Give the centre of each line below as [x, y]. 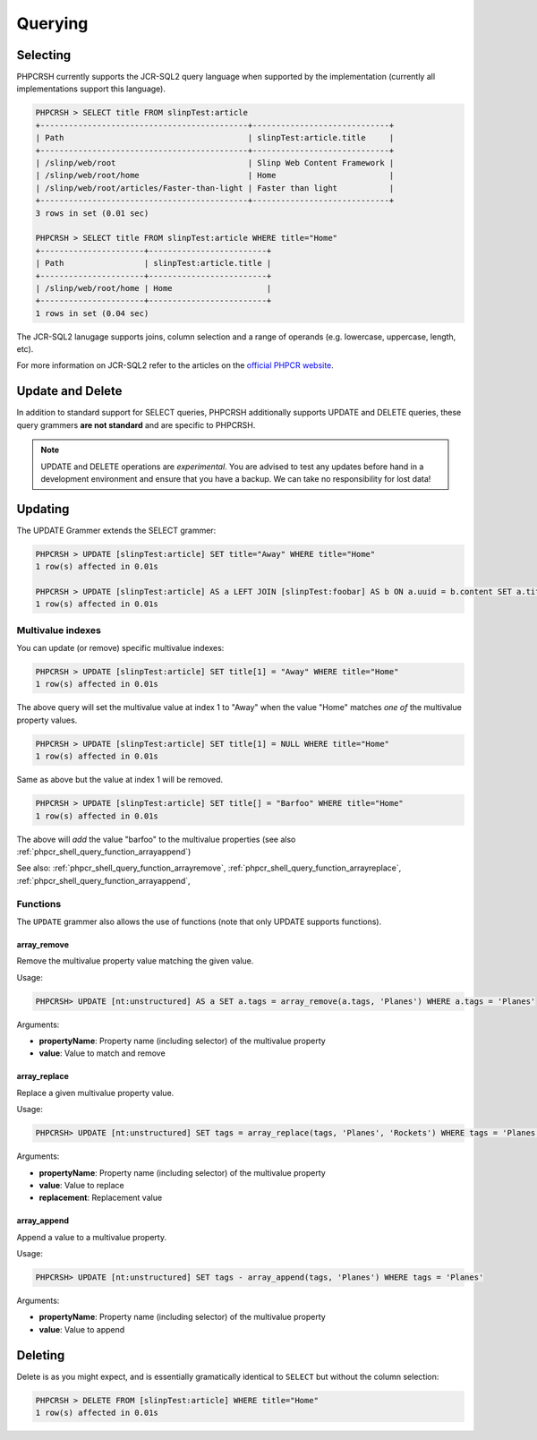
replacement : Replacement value [101, 1198]
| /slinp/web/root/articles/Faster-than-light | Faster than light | [215, 188]
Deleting [41, 1355]
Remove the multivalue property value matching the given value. [135, 961]
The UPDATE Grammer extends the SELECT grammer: [116, 530]
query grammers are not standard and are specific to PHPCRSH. [136, 424]
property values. [47, 720]
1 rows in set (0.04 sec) [92, 313]
